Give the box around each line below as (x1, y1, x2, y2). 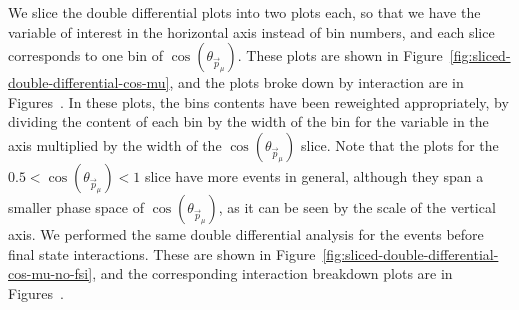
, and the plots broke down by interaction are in (169, 72, 464, 93)
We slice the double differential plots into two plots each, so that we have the (8, 2, 481, 22)
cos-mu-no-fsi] (8, 263, 93, 284)
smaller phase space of (8, 196, 144, 217)
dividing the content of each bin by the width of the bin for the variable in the (8, 111, 489, 132)
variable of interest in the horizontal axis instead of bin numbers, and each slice (8, 21, 495, 42)
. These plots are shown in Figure (237, 45, 443, 66)
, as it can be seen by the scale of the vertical (218, 196, 496, 217)
